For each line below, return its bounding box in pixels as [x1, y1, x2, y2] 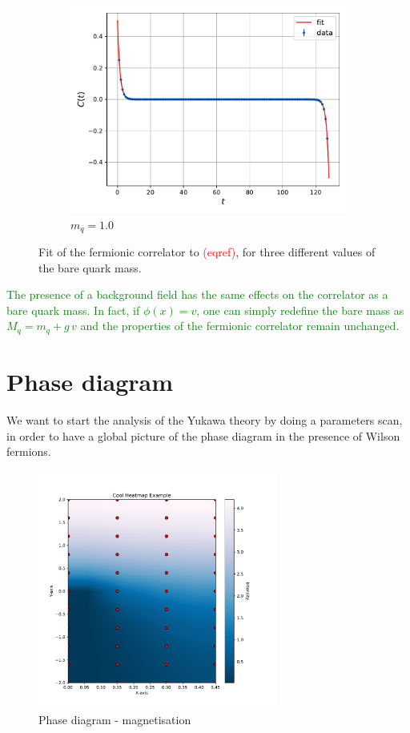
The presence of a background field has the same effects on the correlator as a [6, 286, 388, 303]
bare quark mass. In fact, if [6, 301, 140, 318]
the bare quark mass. [38, 259, 142, 276]
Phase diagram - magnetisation [38, 711, 191, 728]
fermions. [6, 443, 51, 460]
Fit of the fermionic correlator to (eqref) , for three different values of [38, 244, 376, 260]
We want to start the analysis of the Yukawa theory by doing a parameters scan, [6, 412, 403, 428]
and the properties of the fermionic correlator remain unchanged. [80, 317, 400, 334]
